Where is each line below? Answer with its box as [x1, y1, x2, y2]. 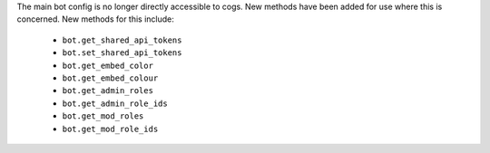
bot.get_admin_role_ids [62, 98, 168, 109]
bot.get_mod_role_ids [62, 123, 159, 134]
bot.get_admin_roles [62, 86, 154, 96]
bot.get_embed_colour [62, 72, 159, 83]
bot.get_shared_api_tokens [62, 34, 182, 45]
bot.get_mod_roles [62, 111, 144, 121]
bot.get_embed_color [62, 60, 154, 71]
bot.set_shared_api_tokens [62, 48, 182, 58]
